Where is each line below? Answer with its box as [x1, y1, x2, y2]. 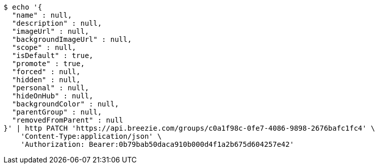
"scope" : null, [12, 43, 77, 51]
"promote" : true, [12, 60, 85, 68]
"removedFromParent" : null [12, 116, 124, 124]
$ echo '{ [4, 3, 42, 11]
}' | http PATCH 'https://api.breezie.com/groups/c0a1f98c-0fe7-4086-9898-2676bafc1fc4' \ [4, 124, 375, 132]
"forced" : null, [12, 68, 81, 76]
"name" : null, [12, 11, 72, 19]
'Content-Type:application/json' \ [20, 132, 162, 140]
